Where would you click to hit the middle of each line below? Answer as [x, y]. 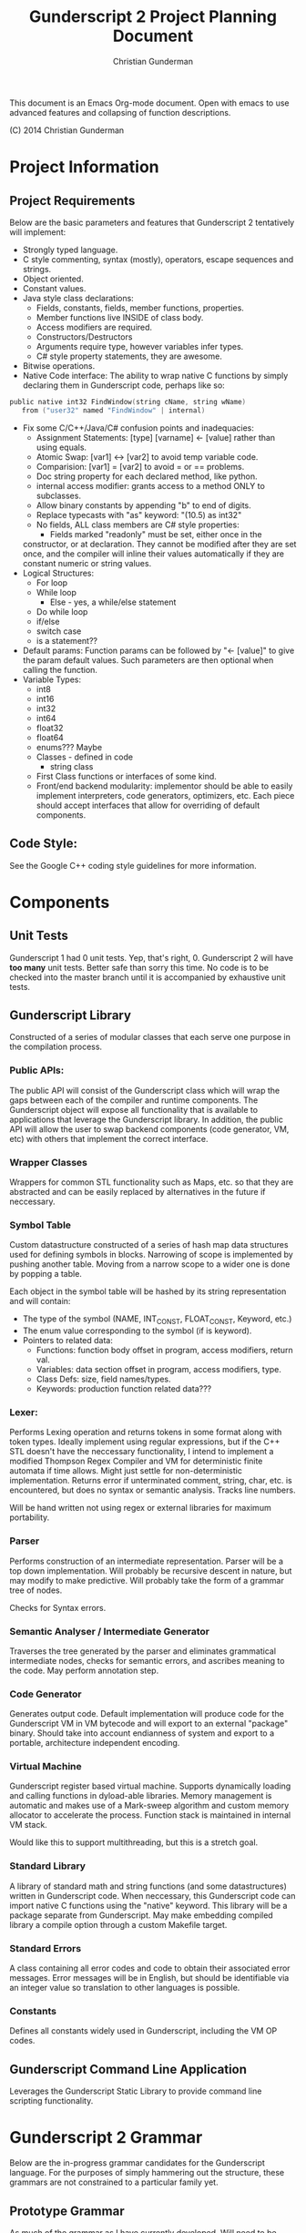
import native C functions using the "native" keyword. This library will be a [148, 1905]
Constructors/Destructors [84, 336]
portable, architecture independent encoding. [95, 1743]
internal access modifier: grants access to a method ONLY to [151, 485]
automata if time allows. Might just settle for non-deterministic [126, 1471]
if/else [48, 621]
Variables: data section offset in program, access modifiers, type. [159, 1369]
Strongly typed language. [70, 250]
